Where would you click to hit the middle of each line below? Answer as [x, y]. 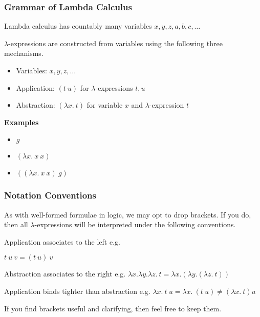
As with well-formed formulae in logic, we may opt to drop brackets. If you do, [128, 214]
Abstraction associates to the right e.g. [65, 274]
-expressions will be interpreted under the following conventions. [135, 224]
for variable [105, 105]
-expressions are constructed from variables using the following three [115, 43]
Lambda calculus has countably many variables [78, 26]
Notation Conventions [50, 195]
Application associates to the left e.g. [62, 241]
